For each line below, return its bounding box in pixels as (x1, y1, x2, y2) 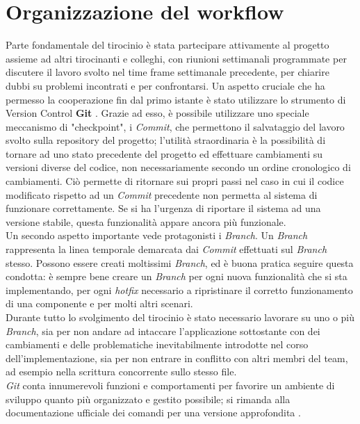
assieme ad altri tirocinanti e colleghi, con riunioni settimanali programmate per (6, 51, 347, 65)
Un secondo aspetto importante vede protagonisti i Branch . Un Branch (6, 228, 308, 243)
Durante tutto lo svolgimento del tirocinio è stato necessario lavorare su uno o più (6, 310, 355, 324)
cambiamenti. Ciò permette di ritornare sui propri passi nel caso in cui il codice (6, 174, 344, 188)
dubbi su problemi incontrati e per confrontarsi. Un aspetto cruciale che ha (6, 78, 325, 92)
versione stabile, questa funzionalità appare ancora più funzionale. (6, 214, 286, 229)
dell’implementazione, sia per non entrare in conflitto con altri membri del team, (6, 350, 348, 365)
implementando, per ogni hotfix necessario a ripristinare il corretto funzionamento (6, 282, 353, 297)
